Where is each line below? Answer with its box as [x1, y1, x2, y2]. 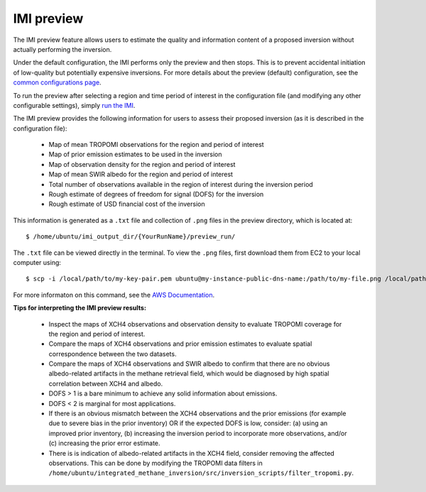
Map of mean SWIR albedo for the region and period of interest [48, 170, 234, 179]
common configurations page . [13, 78, 102, 87]
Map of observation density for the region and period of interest [48, 160, 236, 168]
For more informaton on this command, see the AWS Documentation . [13, 290, 215, 299]
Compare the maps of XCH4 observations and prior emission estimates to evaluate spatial [48, 339, 312, 348]
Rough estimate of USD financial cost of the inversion [48, 199, 205, 209]
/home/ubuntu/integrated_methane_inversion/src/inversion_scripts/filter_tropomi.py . [48, 469, 354, 477]
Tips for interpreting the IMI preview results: [13, 304, 147, 312]
